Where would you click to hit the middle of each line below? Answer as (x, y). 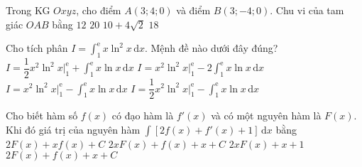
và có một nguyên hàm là (266, 115)
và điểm (193, 10)
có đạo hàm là (143, 115)
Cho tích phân (37, 48)
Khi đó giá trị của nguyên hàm (73, 129)
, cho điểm (99, 10)
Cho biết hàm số (42, 115)
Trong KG (28, 10)
